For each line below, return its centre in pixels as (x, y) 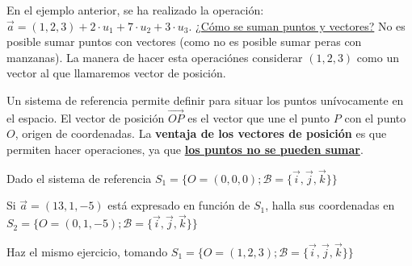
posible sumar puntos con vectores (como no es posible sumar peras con (184, 42)
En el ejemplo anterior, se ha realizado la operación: (135, 10)
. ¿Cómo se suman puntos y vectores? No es (297, 25)
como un (378, 57)
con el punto (375, 117)
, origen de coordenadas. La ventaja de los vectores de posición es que (201, 133)
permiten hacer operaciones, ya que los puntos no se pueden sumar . (185, 149)
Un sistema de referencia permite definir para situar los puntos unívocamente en (205, 100)
